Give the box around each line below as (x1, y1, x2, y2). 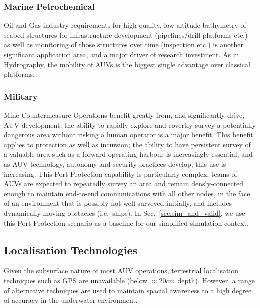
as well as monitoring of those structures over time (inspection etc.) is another (4, 39, 244, 50)
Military (4, 90, 38, 102)
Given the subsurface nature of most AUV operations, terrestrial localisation (4, 265, 239, 276)
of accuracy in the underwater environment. (4, 295, 138, 305)
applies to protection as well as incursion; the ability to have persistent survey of (4, 139, 251, 149)
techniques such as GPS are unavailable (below (4, 275, 148, 285)
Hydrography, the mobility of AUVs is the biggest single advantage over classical (4, 59, 250, 69)
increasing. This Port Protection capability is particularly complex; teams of (4, 168, 237, 179)
